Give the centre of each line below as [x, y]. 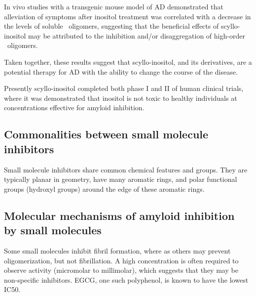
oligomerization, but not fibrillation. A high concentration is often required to [121, 260]
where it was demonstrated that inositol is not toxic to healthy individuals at [121, 98]
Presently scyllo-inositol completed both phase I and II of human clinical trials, [124, 88]
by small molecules [53, 230]
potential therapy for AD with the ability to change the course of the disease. [121, 71]
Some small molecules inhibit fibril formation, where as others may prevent [117, 250]
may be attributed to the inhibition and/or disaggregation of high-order [137, 35]
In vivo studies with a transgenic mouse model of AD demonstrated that [114, 6]
